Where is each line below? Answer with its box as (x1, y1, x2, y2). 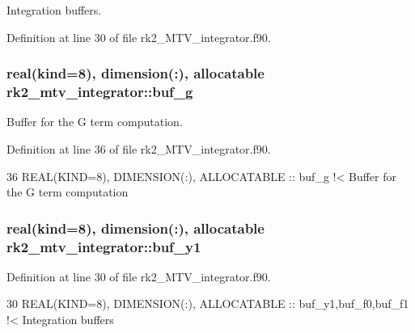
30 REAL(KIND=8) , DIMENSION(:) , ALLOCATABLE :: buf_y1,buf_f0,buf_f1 (6, 295, 409, 312)
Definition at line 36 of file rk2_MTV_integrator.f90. (6, 140, 271, 157)
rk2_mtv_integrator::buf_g (6, 82, 193, 102)
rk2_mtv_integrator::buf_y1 (6, 236, 201, 256)
